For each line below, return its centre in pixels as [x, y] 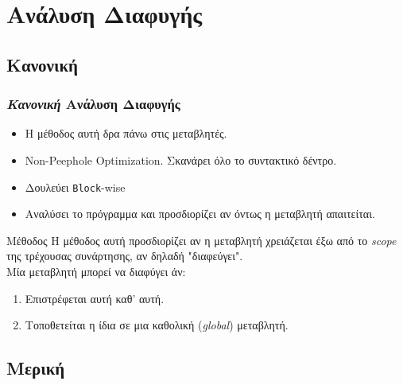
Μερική [36, 368]
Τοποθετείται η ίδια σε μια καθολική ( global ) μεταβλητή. [157, 325]
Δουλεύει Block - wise [75, 187]
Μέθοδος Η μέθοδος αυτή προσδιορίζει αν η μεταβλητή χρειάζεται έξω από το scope [201, 240]
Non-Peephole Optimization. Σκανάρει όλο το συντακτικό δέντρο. [181, 159]
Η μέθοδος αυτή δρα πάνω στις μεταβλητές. [126, 133]
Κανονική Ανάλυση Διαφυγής [93, 104]
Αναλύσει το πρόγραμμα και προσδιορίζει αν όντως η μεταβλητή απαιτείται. [200, 214]
